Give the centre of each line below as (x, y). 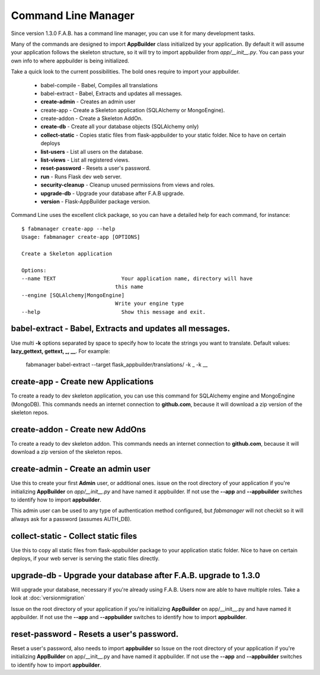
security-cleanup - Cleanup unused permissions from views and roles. (128, 185)
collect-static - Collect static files (74, 536)
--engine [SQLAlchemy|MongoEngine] (73, 295)
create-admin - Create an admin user (81, 469)
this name (129, 287)
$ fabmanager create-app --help (68, 228)
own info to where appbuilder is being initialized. (70, 61)
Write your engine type (149, 304)
